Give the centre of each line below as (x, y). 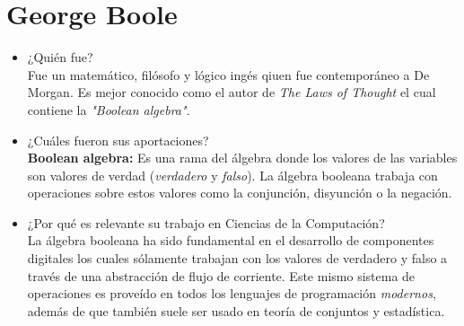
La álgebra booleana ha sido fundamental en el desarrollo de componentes (231, 240)
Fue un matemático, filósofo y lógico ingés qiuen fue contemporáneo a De (228, 74)
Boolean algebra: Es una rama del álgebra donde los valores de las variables (242, 158)
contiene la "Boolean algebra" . (109, 109)
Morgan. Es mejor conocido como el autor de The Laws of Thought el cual (232, 92)
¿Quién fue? (60, 57)
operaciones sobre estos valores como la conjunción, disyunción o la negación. (240, 193)
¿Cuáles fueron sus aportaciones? (118, 140)
